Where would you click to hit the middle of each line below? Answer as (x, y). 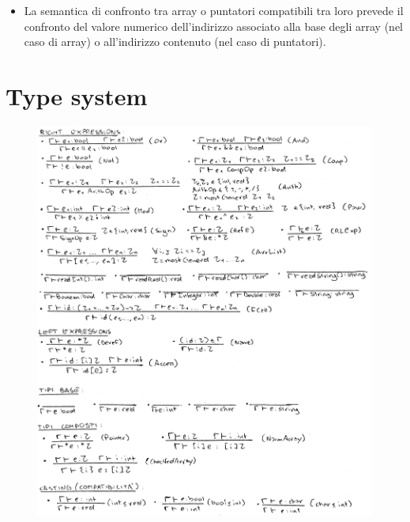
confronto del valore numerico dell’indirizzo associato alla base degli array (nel (213, 26)
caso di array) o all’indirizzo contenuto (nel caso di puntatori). (175, 42)
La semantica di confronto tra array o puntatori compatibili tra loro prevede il (214, 10)
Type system (77, 95)
